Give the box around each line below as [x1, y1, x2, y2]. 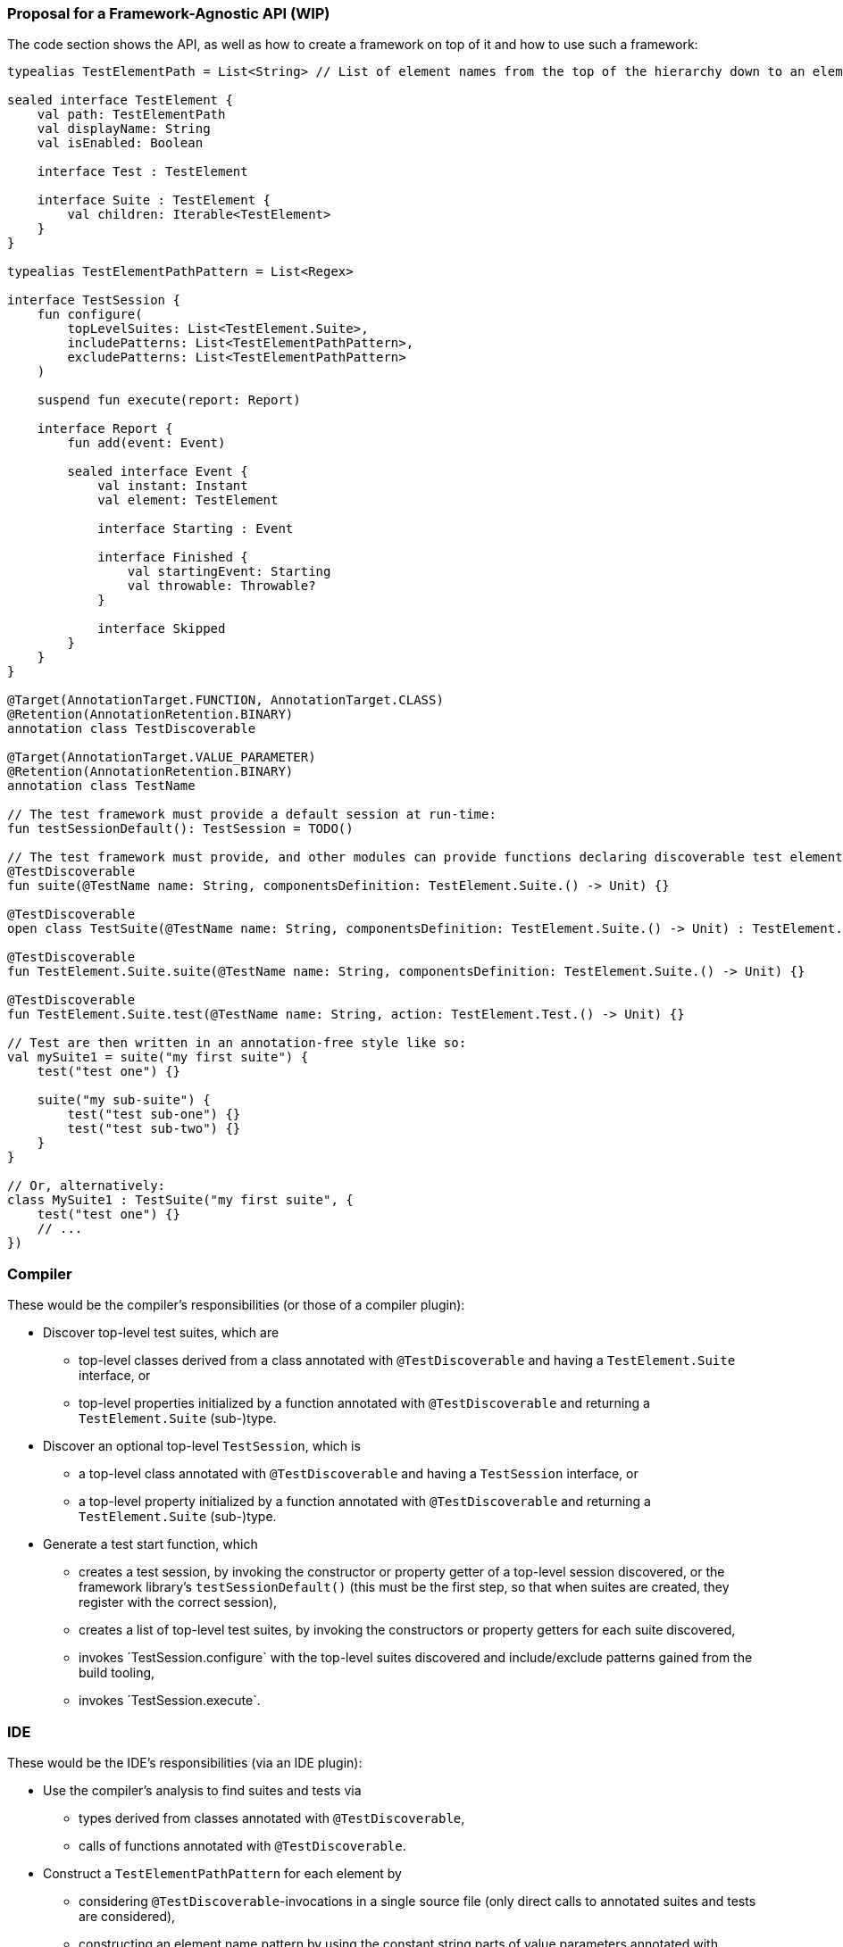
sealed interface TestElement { [7, 93, 233, 108]
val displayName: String [37, 121, 211, 137]
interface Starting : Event [97, 521, 294, 537]
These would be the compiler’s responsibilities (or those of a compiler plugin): [7, 1297, 465, 1313]
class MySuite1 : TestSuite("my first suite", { [7, 1193, 354, 1208]
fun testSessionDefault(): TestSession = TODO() [7, 821, 354, 836]
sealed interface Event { [67, 464, 248, 479]
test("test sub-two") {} [67, 1121, 241, 1136]
